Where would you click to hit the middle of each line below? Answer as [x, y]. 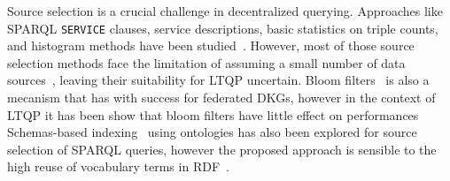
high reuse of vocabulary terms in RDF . [118, 166]
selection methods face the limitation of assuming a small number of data [206, 62]
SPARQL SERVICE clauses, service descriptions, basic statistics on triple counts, [223, 28]
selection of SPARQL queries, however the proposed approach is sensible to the [222, 149]
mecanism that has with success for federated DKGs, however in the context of [221, 98]
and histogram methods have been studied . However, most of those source [211, 45]
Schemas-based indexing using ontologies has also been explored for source [212, 132]
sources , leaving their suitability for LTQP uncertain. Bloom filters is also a [218, 80]
